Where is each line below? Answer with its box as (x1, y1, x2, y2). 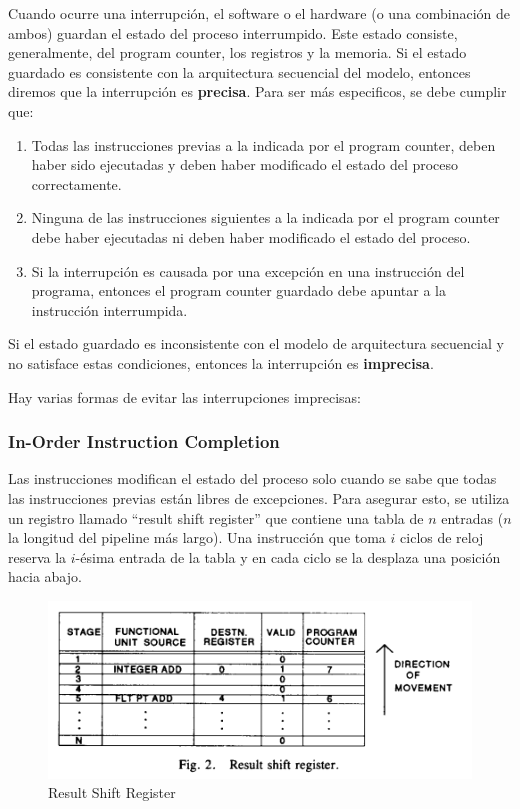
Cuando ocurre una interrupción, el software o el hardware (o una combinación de (8, 3, 511, 23)
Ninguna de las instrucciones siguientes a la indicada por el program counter (31, 207, 500, 228)
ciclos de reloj (400, 527, 484, 548)
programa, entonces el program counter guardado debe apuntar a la (31, 280, 446, 301)
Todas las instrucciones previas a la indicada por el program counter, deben (31, 134, 496, 155)
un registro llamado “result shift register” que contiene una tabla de (8, 507, 424, 528)
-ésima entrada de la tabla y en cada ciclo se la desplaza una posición (75, 546, 501, 567)
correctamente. (31, 173, 122, 194)
